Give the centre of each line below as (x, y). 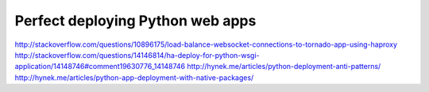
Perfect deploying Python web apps (135, 21)
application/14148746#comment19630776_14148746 (100, 67)
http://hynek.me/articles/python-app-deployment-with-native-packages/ (134, 77)
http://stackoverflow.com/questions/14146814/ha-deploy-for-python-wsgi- (137, 55)
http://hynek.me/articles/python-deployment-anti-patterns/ (284, 67)
